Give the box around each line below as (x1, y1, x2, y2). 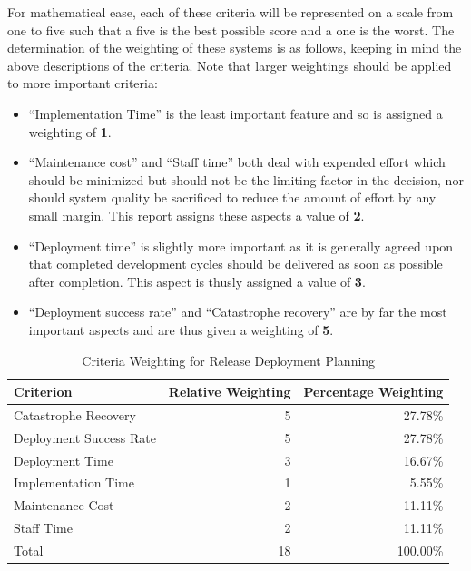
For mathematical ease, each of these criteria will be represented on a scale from (7, 3, 454, 21)
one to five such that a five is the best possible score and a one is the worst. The (7, 20, 455, 39)
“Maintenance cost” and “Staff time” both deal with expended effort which (28, 153, 446, 172)
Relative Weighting (168, 382, 291, 401)
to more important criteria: (7, 74, 158, 93)
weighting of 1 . (28, 122, 112, 141)
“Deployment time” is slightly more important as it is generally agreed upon (28, 236, 454, 255)
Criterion (14, 382, 73, 401)
